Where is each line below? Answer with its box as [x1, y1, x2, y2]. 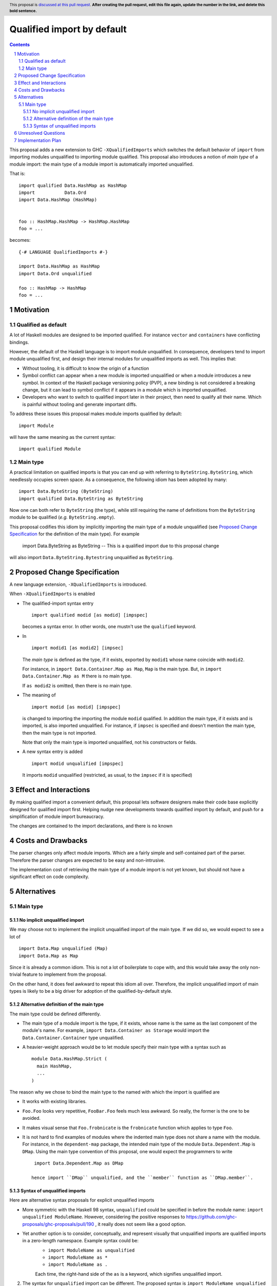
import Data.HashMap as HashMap [18, 263, 100, 270]
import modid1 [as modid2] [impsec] [31, 645, 124, 651]
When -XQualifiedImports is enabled [9, 591, 95, 597]
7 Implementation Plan [14, 137, 62, 144]
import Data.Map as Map [18, 953, 78, 959]
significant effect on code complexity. [9, 873, 89, 880]
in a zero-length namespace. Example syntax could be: [22, 1238, 139, 1244]
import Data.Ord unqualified [18, 271, 92, 276]
